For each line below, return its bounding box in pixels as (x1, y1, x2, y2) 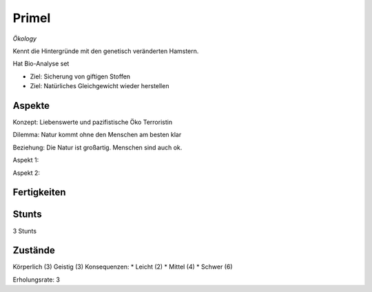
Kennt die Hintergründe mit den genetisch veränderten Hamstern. (12, 47, 199, 55)
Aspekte (12, 100, 50, 112)
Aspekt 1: (12, 156, 39, 165)
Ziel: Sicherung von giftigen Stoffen (30, 72, 131, 81)
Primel (12, 10, 51, 25)
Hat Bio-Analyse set (12, 59, 70, 68)
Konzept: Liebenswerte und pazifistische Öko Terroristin (12, 118, 172, 127)
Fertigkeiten (12, 187, 66, 198)
